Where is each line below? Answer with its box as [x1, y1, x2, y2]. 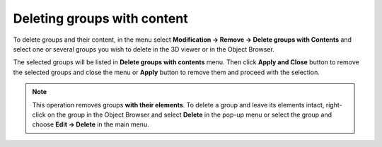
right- [325, 100, 342, 109]
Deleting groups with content [13, 11, 188, 26]
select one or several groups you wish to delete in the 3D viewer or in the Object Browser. [13, 45, 275, 53]
